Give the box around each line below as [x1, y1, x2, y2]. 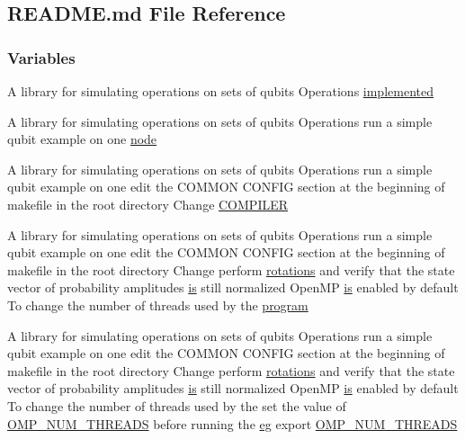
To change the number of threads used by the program [7, 295, 309, 314]
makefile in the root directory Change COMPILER [7, 194, 289, 213]
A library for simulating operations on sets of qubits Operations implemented [7, 82, 434, 100]
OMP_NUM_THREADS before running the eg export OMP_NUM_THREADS [7, 414, 458, 433]
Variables [7, 46, 76, 68]
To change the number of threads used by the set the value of [7, 396, 346, 415]
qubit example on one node [7, 130, 157, 148]
